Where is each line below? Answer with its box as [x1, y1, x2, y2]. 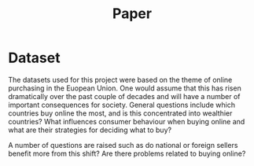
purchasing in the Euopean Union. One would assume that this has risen [8, 83, 241, 93]
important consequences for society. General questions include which [8, 100, 236, 109]
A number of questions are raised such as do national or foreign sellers [8, 140, 238, 149]
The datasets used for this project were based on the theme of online [8, 75, 233, 84]
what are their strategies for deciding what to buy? [8, 125, 171, 135]
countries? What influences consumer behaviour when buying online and [8, 116, 245, 126]
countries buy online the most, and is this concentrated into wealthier [8, 108, 233, 118]
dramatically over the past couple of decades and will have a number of [8, 91, 241, 101]
